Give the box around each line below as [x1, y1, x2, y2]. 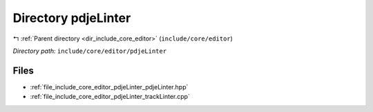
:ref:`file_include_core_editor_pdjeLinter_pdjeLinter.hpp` [30, 82, 189, 91]
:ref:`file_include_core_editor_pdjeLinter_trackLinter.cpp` [30, 93, 190, 101]
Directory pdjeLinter [12, 10, 131, 25]
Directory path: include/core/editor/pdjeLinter [12, 47, 167, 55]
